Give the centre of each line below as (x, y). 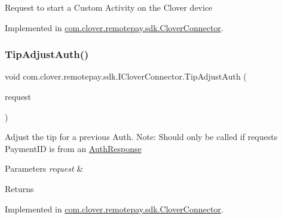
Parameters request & (44, 168)
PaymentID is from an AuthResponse (73, 148)
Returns (19, 188)
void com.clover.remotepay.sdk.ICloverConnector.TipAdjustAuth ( (126, 76)
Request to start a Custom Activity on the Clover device (109, 7)
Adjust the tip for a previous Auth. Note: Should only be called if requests (141, 137)
